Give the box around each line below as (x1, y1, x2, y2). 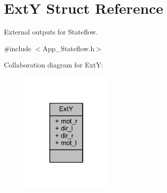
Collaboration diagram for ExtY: (4, 60, 103, 70)
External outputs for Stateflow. (4, 27, 98, 37)
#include (4, 43, 32, 53)
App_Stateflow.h (42, 43, 95, 53)
